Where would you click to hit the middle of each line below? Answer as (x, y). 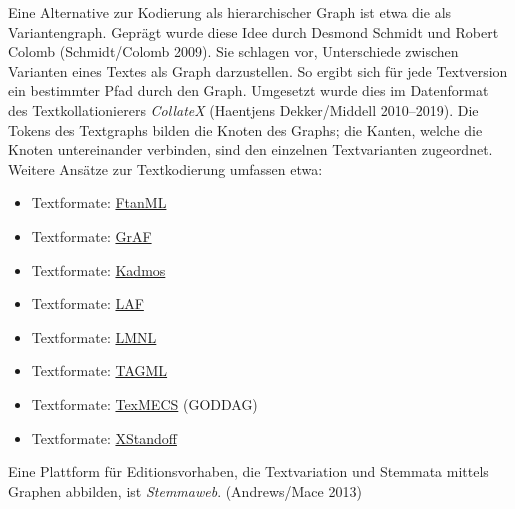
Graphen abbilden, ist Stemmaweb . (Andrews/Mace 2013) (185, 490)
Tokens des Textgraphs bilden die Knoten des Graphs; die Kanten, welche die (245, 129)
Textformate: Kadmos (98, 269)
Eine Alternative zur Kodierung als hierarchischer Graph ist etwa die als (230, 12)
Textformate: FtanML (99, 202)
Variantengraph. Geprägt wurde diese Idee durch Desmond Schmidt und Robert (253, 31)
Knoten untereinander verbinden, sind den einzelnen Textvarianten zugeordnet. (250, 149)
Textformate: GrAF (91, 235)
